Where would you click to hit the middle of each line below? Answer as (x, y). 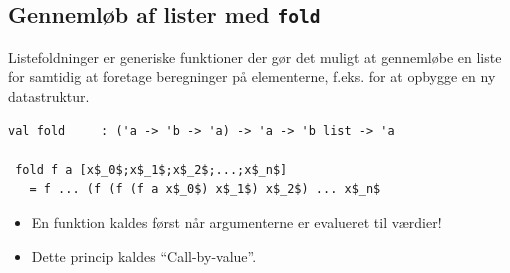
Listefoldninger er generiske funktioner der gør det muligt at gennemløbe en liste (255, 56)
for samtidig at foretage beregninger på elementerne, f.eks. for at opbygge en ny (252, 76)
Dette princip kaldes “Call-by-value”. (144, 255)
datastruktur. (49, 95)
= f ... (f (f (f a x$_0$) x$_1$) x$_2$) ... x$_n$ (205, 189)
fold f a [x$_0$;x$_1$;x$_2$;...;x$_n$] (151, 169)
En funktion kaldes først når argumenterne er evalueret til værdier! (236, 221)
